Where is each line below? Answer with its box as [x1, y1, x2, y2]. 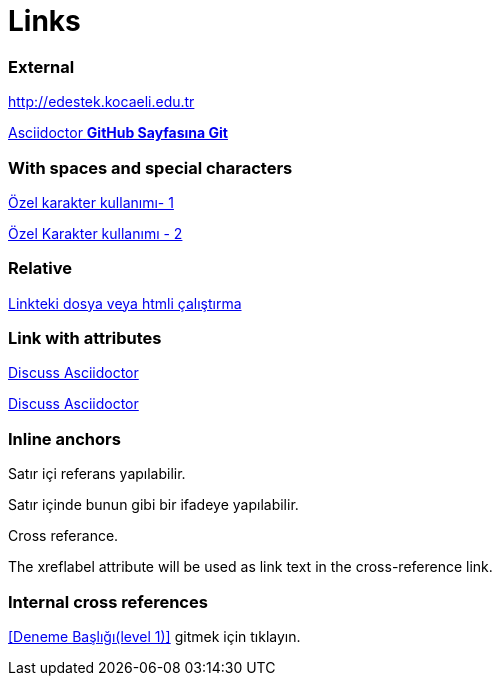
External [8, 56, 75, 77]
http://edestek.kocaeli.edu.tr [8, 93, 195, 111]
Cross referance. [8, 527, 119, 545]
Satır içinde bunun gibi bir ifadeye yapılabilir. [8, 496, 299, 514]
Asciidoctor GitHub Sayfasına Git [8, 124, 228, 142]
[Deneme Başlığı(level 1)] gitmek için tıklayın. [8, 627, 301, 645]
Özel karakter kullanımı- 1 [8, 193, 174, 211]
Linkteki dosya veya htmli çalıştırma [8, 294, 242, 312]
